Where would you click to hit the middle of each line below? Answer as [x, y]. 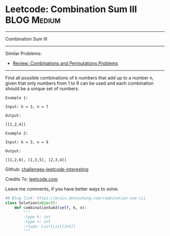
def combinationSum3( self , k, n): [51, 208]
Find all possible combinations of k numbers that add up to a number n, [79, 77]
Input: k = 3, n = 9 [27, 142]
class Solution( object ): [31, 203]
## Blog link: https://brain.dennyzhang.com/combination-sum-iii [75, 198]
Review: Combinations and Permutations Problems [65, 63]
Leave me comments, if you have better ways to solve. [62, 189]
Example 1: [17, 98]
